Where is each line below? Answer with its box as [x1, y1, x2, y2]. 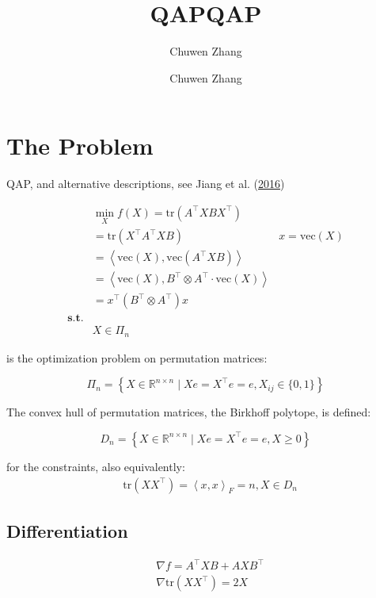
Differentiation [6, 518, 128, 542]
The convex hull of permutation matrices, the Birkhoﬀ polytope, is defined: [6, 404, 371, 420]
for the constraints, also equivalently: [6, 458, 185, 474]
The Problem [6, 129, 154, 162]
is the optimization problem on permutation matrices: [6, 349, 268, 366]
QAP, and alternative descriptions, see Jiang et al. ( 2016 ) [6, 175, 285, 192]
